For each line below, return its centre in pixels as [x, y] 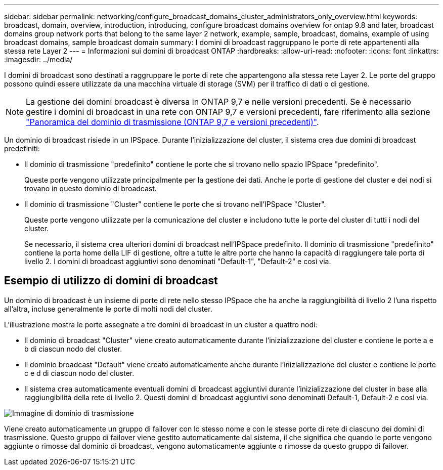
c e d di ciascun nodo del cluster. [79, 373]
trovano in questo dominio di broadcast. [91, 188]
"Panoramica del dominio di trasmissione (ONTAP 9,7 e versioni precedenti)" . [172, 122]
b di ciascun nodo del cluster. [73, 349]
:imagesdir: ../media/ [38, 59]
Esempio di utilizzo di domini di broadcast [111, 281]
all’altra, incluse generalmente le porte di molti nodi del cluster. [108, 309]
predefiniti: [22, 148]
